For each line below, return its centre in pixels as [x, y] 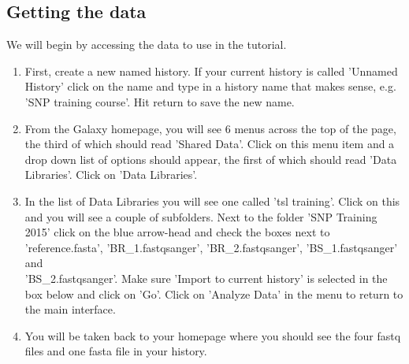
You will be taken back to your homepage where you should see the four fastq [213, 335]
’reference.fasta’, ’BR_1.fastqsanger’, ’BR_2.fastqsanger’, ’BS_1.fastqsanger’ [211, 247]
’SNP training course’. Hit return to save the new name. [160, 101]
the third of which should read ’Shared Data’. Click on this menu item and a [210, 144]
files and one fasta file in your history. [116, 351]
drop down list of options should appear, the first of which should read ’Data [211, 159]
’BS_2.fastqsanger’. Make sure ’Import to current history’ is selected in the [206, 278]
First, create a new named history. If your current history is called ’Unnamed [211, 71]
